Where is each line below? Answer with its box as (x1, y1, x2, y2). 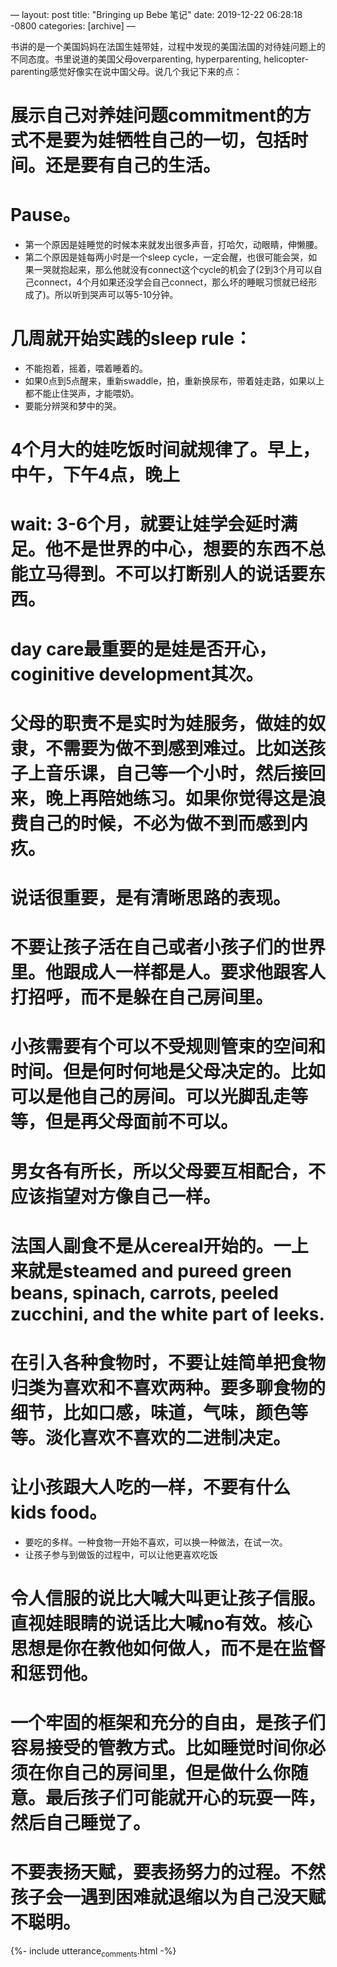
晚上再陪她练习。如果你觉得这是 (45, 787, 309, 810)
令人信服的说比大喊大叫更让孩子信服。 (10, 1588, 327, 1610)
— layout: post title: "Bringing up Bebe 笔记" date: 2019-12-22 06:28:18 (10, 9, 303, 20)
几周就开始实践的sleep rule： (10, 328, 253, 350)
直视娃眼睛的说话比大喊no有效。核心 (10, 1613, 313, 1635)
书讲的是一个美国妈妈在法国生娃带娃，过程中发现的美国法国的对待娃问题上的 (10, 41, 326, 52)
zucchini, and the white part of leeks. (10, 1303, 325, 1325)
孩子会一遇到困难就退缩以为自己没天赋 (10, 1886, 327, 1909)
